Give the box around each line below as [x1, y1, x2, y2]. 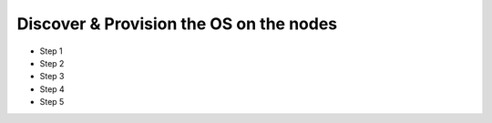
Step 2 [39, 57, 65, 68]
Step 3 [39, 71, 65, 82]
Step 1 [39, 46, 63, 56]
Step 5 [39, 97, 65, 108]
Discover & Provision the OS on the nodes [16, 14, 337, 34]
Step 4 [39, 83, 66, 95]
